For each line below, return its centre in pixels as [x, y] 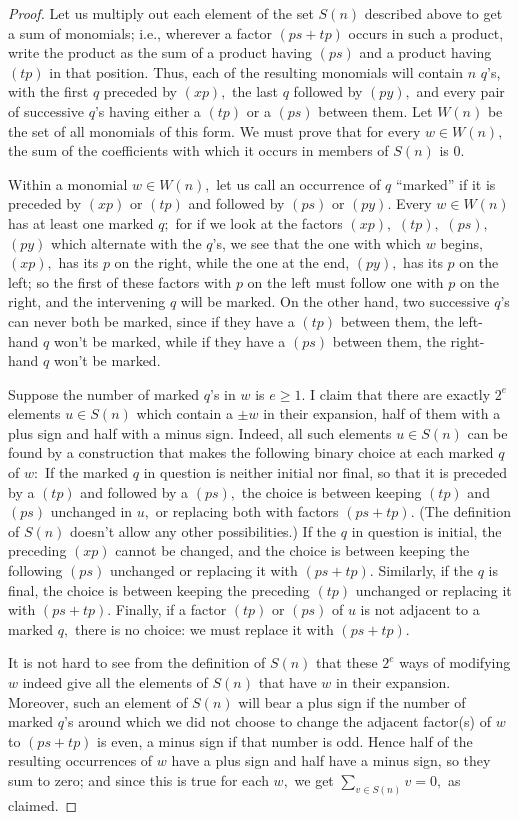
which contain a [184, 413]
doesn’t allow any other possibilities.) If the [203, 530]
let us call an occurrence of [298, 183]
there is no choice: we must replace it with [204, 628]
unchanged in [91, 511]
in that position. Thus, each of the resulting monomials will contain [256, 71]
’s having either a [147, 110]
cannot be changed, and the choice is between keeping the [292, 550]
